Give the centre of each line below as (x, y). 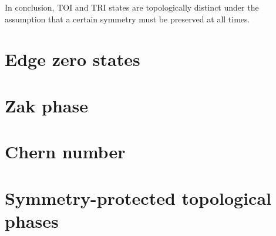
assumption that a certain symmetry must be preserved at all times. (127, 19)
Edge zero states (73, 59)
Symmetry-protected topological (138, 197)
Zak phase (46, 105)
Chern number (65, 152)
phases (32, 220)
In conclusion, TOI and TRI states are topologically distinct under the (132, 7)
